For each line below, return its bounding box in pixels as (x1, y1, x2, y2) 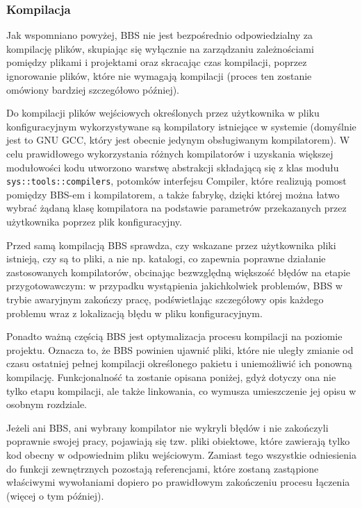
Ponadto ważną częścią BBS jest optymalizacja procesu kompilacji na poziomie (6, 329, 343, 344)
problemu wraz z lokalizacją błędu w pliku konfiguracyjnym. (6, 305, 263, 320)
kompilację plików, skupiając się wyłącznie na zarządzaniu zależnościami (6, 41, 314, 56)
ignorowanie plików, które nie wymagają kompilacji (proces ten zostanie (6, 69, 312, 83)
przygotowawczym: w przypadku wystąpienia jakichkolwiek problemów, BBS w (6, 278, 343, 293)
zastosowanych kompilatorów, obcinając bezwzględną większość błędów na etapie (6, 264, 350, 279)
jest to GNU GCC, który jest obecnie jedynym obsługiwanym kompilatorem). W (6, 133, 350, 147)
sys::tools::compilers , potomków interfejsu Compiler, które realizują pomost (6, 173, 347, 188)
